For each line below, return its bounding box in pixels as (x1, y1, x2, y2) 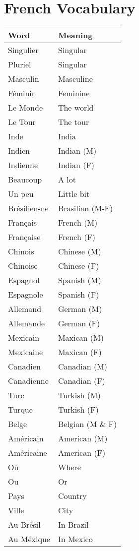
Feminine (58, 87, 90, 99)
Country (58, 490, 87, 502)
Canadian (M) (58, 361, 108, 372)
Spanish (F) (58, 289, 99, 301)
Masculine (58, 73, 93, 85)
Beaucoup (8, 174, 42, 185)
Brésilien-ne (8, 202, 49, 214)
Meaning (58, 29, 93, 41)
